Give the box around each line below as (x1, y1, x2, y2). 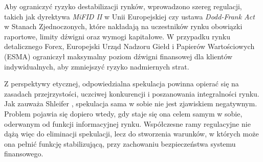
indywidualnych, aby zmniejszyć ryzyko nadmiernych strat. (4, 61, 189, 72)
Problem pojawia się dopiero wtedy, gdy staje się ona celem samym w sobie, (4, 108, 243, 119)
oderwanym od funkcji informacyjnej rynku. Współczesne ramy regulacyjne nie (4, 118, 251, 129)
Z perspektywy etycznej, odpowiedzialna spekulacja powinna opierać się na (4, 78, 239, 89)
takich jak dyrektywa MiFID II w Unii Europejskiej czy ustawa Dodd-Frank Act (4, 11, 255, 21)
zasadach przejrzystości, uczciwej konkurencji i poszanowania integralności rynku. (4, 88, 259, 99)
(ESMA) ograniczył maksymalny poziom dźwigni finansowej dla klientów (4, 51, 233, 61)
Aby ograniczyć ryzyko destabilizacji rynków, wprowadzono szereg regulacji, (4, 1, 242, 11)
